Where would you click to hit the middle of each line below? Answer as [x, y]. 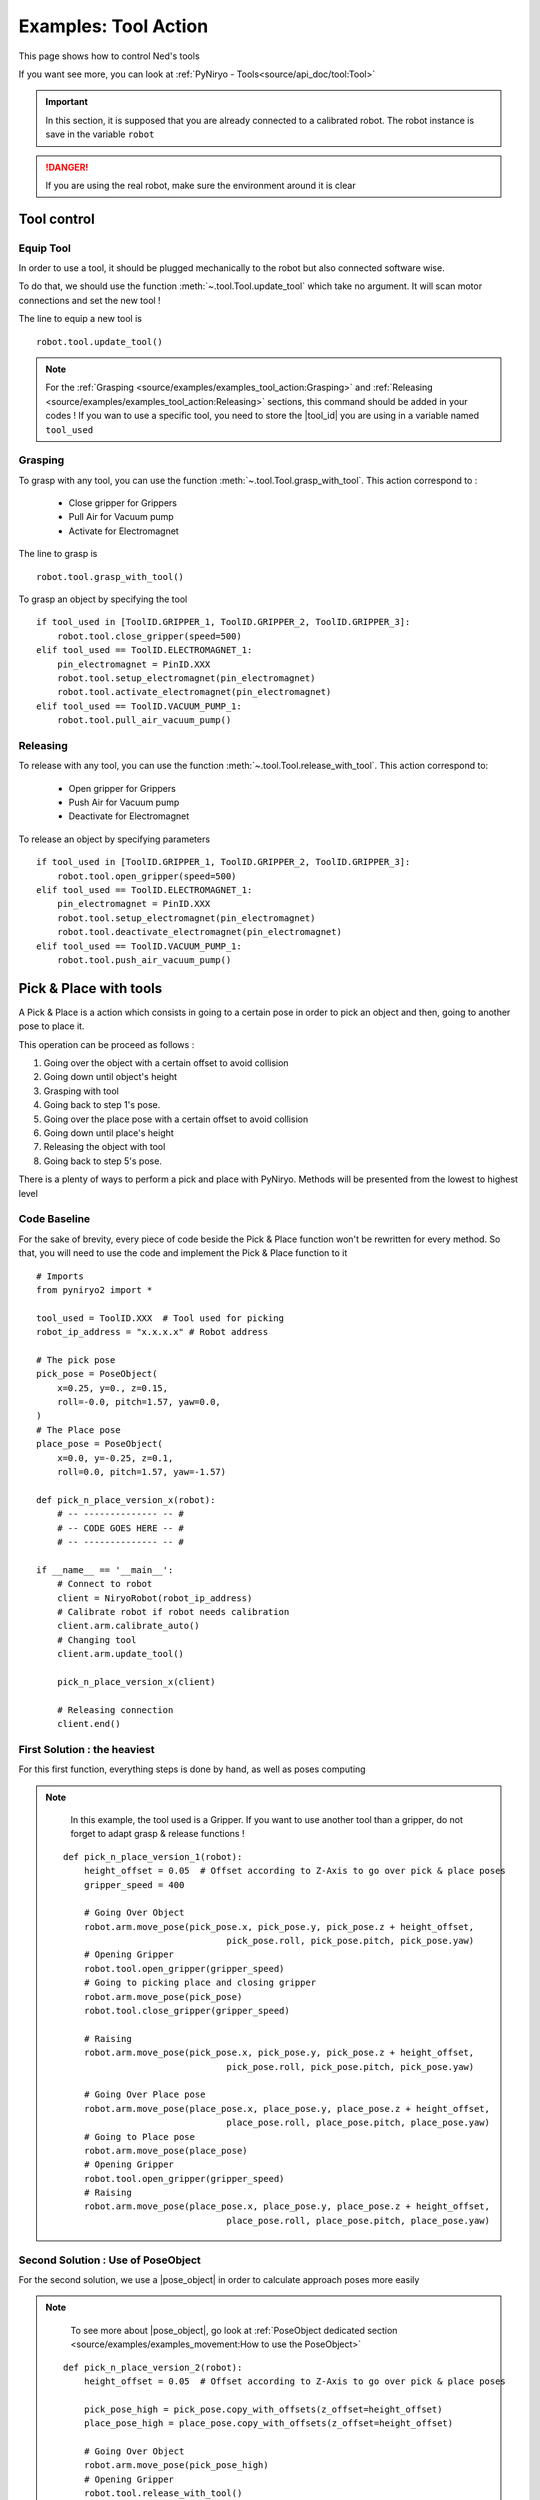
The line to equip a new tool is [80, 319]
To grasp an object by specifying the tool [103, 599]
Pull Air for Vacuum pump [121, 517]
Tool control [56, 218]
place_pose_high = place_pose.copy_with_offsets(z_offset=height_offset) [268, 2423]
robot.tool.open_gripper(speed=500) [146, 876]
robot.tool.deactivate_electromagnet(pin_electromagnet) [199, 932]
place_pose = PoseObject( [100, 1444]
